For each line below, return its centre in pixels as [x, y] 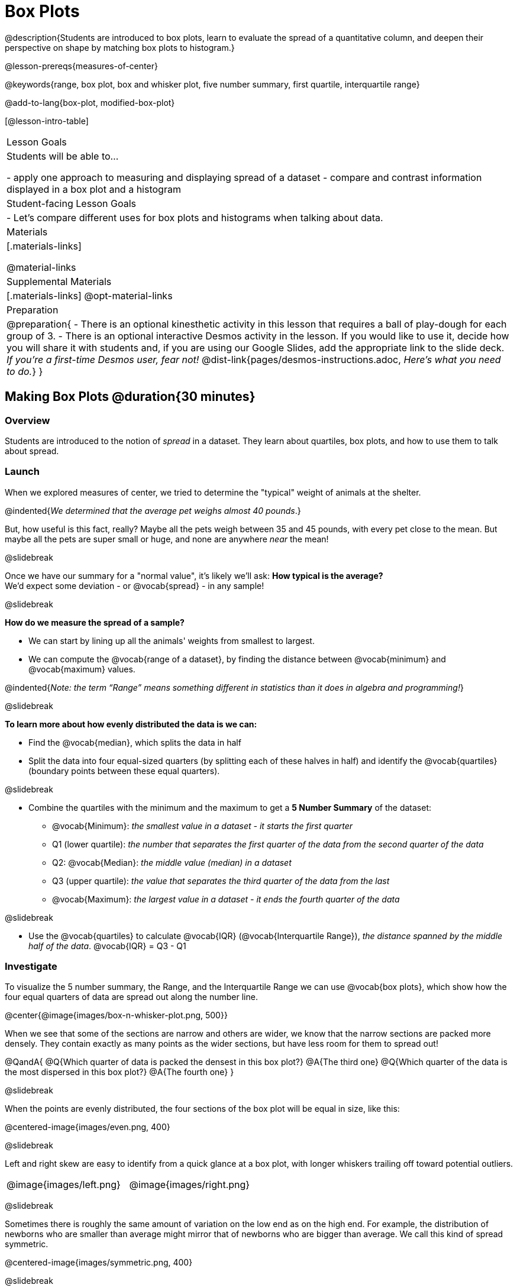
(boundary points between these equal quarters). [124, 771]
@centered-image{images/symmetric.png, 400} [99, 1263]
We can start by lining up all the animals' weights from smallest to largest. [172, 640]
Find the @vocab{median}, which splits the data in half [135, 742]
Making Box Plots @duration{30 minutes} [130, 397]
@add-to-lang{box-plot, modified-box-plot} [90, 102]
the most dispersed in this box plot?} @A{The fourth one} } [119, 1072]
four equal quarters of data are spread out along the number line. [131, 997]
